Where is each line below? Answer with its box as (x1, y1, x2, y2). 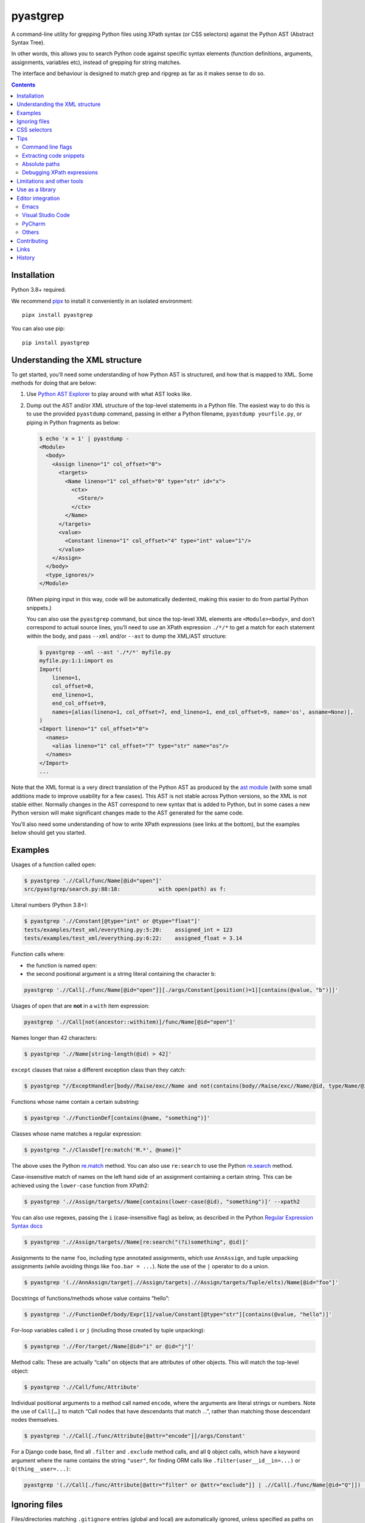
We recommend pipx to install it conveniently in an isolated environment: (11, 297, 193, 305)
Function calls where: (11, 950, 65, 958)
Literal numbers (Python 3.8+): (11, 902, 88, 909)
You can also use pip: (11, 325, 65, 332)
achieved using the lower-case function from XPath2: (11, 1182, 149, 1189)
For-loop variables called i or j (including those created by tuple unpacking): (11, 1327, 206, 1334)
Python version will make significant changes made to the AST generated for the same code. (11, 809, 244, 816)
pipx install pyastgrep (22, 311, 93, 318)
